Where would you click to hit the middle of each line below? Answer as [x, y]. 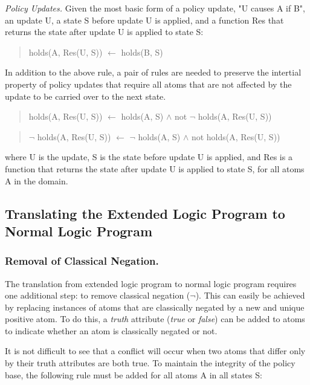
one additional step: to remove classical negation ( [98, 295]
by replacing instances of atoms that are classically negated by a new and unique [155, 307]
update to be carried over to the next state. [86, 96]
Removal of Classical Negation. [82, 261]
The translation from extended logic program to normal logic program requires [151, 283]
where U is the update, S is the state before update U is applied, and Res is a [149, 157]
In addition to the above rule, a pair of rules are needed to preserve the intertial [153, 72]
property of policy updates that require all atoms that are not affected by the [148, 84]
